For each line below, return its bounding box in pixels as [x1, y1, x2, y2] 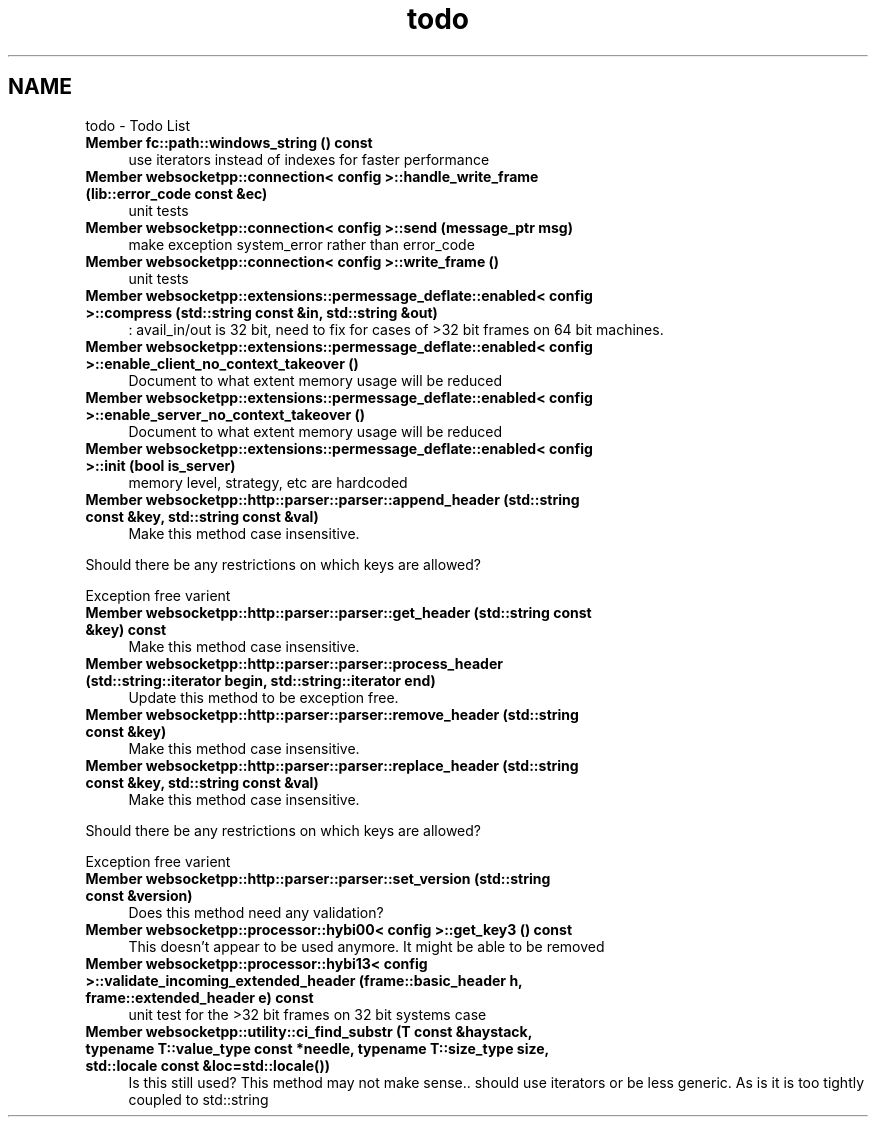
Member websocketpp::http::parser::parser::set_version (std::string [85, 869, 551, 887]
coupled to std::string [128, 1090, 269, 1108]
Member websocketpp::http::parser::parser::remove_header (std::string [85, 705, 579, 723]
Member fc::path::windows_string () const [85, 133, 373, 151]
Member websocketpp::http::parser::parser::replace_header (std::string [85, 756, 579, 774]
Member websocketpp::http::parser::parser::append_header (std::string [85, 490, 580, 508]
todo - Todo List [85, 116, 191, 134]
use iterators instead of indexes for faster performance [128, 150, 490, 168]
